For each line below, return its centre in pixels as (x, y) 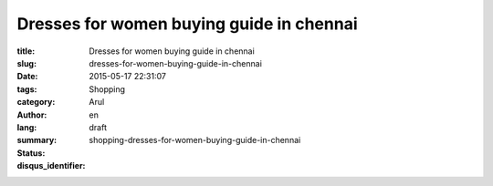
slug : (26, 63)
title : (26, 51)
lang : (27, 127)
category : (36, 102)
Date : (27, 77)
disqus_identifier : (51, 166)
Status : (31, 153)
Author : (32, 115)
